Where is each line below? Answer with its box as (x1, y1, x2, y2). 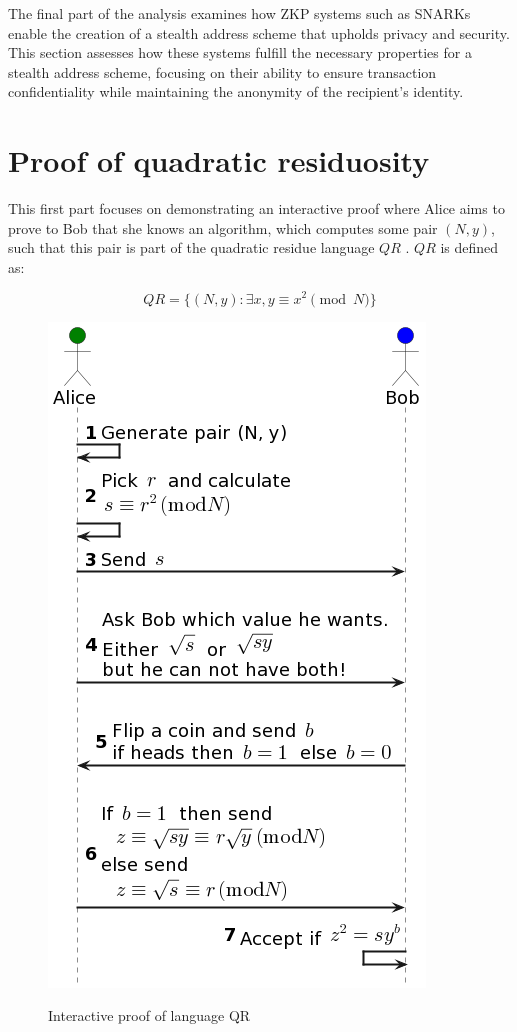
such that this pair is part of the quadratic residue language (8, 237, 375, 258)
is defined (440, 237, 499, 258)
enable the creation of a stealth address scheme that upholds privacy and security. (8, 22, 510, 43)
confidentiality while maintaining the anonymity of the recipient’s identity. (8, 81, 464, 102)
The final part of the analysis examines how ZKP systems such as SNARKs (8, 3, 471, 23)
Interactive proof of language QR (48, 1005, 251, 1026)
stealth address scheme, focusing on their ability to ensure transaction (8, 61, 437, 82)
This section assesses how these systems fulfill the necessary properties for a (8, 42, 472, 63)
